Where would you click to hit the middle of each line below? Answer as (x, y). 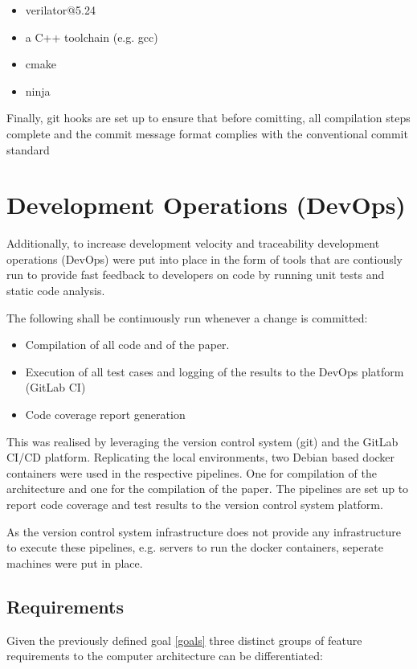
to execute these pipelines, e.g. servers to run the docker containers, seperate (195, 547)
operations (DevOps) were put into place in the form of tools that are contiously (204, 259)
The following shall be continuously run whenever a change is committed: (187, 317)
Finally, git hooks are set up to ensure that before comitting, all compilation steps (208, 118)
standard (28, 149)
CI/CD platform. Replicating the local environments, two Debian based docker (201, 457)
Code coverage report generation (105, 415)
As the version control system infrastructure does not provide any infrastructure (204, 531)
